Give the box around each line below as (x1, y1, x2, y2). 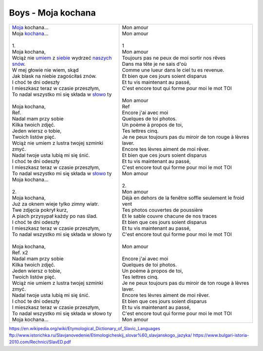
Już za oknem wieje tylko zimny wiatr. (12, 200, 99, 207)
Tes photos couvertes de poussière (122, 206, 203, 213)
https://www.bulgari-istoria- (193, 332, 249, 338)
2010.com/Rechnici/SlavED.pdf (9, 339, 71, 345)
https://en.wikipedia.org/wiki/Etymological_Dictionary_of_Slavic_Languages (9, 325, 160, 331)
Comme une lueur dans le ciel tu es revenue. (122, 66, 225, 73)
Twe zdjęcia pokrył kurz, (12, 206, 68, 213)
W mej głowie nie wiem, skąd (12, 66, 79, 73)
